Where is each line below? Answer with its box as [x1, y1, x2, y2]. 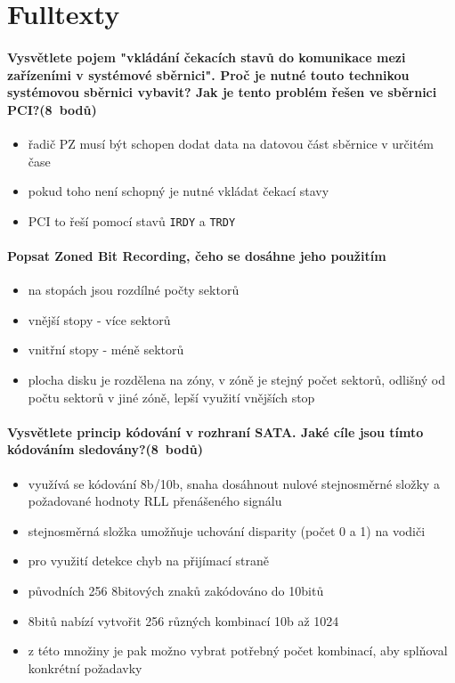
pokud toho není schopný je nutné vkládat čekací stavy [28, 182, 329, 200]
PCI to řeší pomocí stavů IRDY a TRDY [28, 211, 236, 230]
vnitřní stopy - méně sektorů [28, 340, 184, 359]
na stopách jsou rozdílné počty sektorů [28, 281, 240, 299]
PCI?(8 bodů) [7, 100, 97, 118]
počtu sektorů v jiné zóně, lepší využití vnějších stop [28, 387, 315, 406]
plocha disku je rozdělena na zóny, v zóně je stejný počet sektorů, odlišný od [28, 370, 446, 388]
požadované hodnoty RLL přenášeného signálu [28, 492, 282, 510]
